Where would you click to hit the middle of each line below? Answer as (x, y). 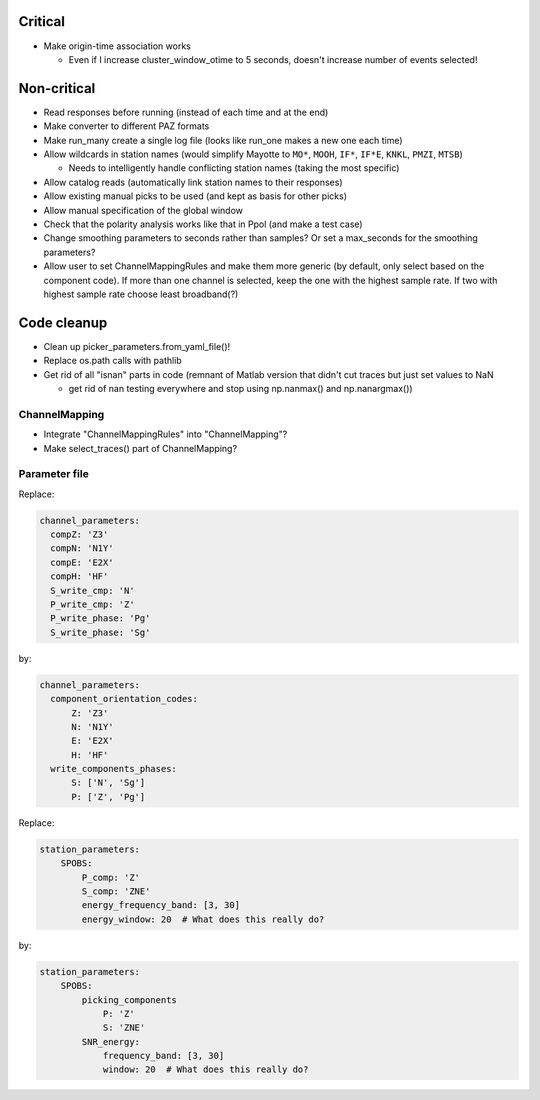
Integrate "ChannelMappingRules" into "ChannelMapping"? (165, 434)
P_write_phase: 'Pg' (100, 618)
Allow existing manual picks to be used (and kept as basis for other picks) (195, 196)
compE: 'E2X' (82, 562)
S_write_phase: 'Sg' (100, 632)
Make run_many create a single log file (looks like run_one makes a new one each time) (223, 140)
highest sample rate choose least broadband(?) (141, 294)
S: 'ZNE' (124, 1028)
